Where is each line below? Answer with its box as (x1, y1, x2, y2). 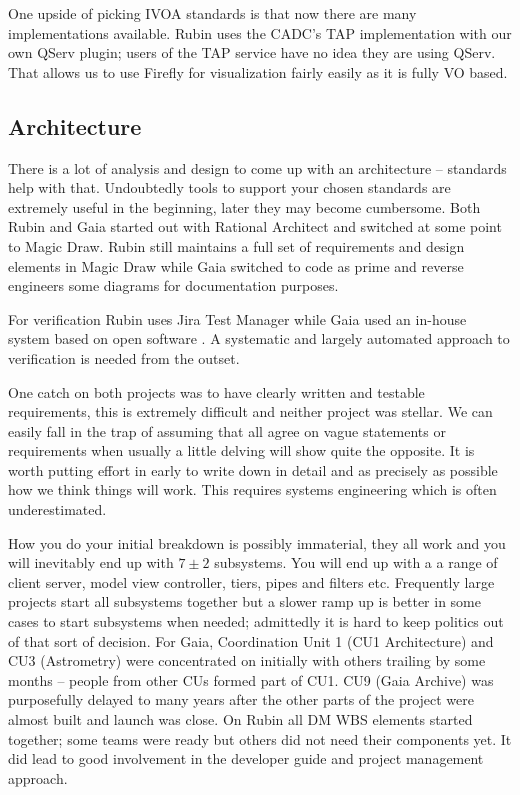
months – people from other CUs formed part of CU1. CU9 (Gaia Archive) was (8, 669, 494, 690)
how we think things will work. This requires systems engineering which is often (8, 479, 497, 500)
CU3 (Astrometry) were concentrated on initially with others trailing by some (8, 650, 486, 671)
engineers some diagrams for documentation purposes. (8, 275, 339, 296)
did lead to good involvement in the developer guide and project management (8, 748, 484, 769)
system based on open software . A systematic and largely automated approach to (8, 328, 510, 349)
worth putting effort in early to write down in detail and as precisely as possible (8, 459, 498, 480)
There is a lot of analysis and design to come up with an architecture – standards (8, 157, 507, 178)
